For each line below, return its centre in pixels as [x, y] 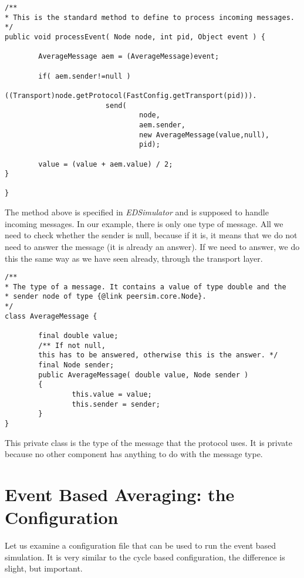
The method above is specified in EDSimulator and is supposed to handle [137, 212]
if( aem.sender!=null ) [85, 76]
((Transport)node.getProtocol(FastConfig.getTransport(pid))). [131, 95]
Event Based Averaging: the [120, 494]
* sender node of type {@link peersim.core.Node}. [106, 297]
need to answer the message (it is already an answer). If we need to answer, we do [152, 246]
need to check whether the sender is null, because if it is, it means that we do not [151, 235]
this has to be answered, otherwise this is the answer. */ [158, 355]
